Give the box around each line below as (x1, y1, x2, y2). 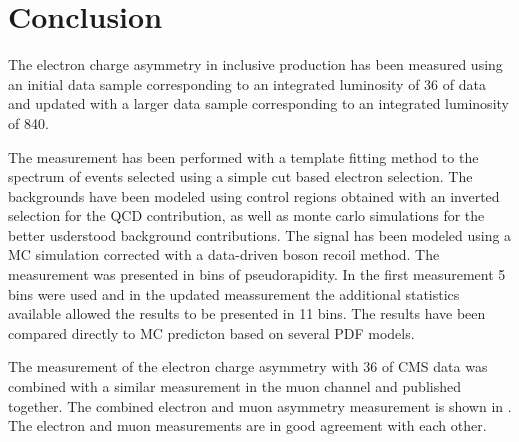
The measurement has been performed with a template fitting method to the (8, 146, 479, 167)
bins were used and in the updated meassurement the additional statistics (8, 283, 460, 304)
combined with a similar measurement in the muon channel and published (8, 376, 461, 397)
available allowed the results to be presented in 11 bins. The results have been (8, 303, 486, 324)
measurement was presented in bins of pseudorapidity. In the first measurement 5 (8, 264, 506, 285)
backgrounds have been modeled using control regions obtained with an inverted (8, 185, 500, 206)
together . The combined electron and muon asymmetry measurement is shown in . (8, 395, 512, 416)
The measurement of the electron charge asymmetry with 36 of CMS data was (8, 356, 488, 377)
